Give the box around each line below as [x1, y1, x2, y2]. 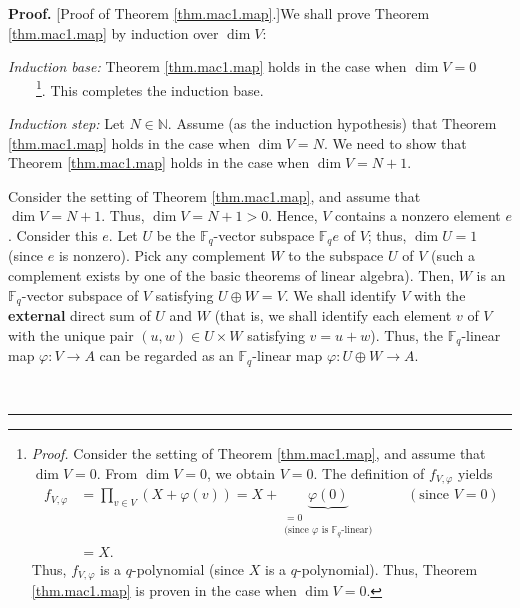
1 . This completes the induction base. [36, 76, 264, 100]
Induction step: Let [8, 113, 125, 134]
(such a [430, 245, 475, 266]
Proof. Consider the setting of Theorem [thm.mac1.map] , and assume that [31, 443, 486, 464]
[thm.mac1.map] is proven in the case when [31, 580, 297, 601]
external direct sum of [8, 305, 151, 326]
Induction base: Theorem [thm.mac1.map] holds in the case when [8, 56, 407, 77]
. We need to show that [323, 132, 467, 153]
